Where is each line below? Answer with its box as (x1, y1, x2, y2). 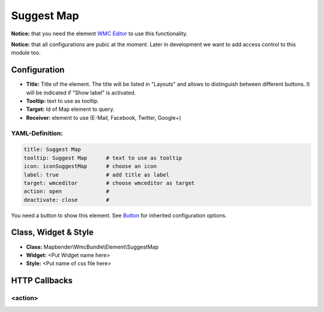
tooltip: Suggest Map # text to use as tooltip (23, 155, 182, 161)
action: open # (23, 188, 110, 195)
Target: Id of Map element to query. (26, 105, 115, 113)
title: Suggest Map (23, 146, 81, 153)
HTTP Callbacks (11, 275, 73, 286)
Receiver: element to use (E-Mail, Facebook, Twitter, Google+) (26, 114, 181, 121)
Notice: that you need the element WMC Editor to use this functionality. (11, 30, 188, 37)
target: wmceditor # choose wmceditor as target (23, 180, 195, 186)
